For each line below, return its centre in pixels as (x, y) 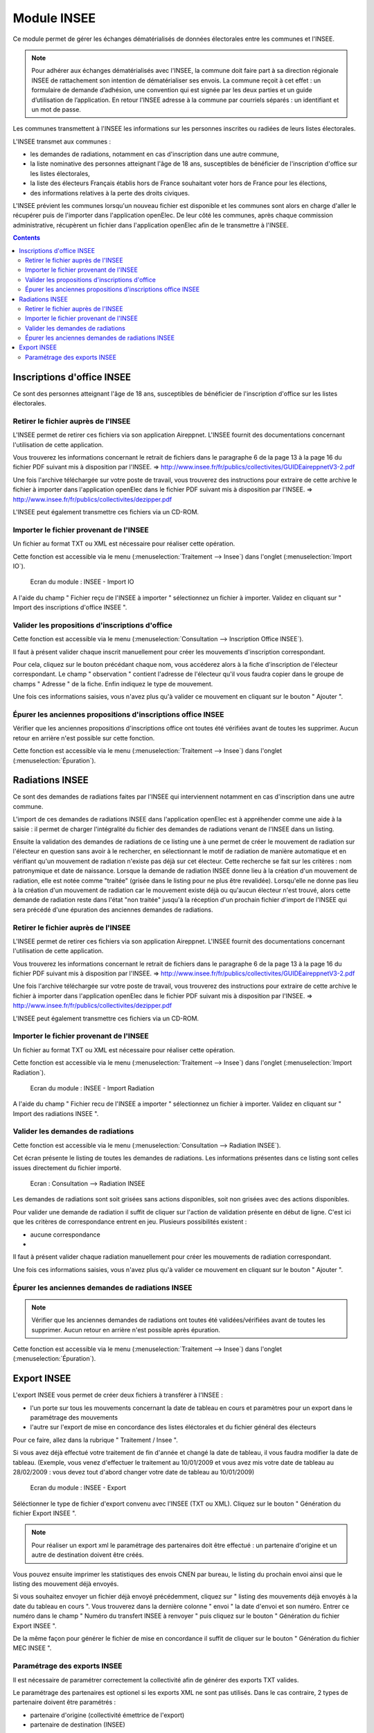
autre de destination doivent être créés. (88, 1555)
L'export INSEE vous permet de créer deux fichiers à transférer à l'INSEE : (118, 1395)
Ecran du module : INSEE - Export (78, 1488)
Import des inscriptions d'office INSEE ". (70, 607)
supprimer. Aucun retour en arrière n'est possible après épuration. (126, 1330)
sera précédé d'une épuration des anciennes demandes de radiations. (113, 909)
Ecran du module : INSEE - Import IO (82, 582)
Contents (27, 238)
